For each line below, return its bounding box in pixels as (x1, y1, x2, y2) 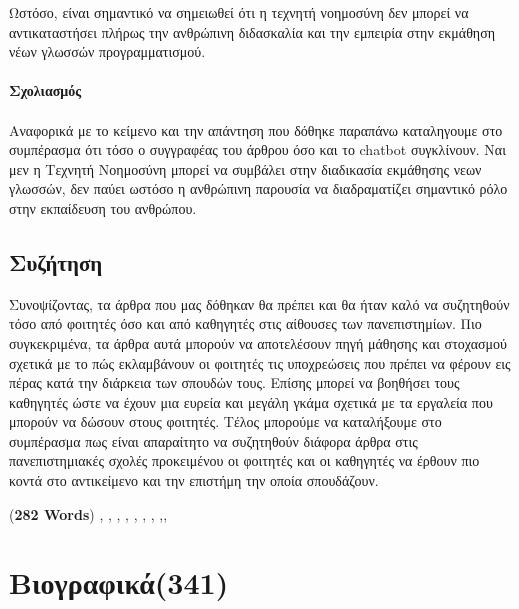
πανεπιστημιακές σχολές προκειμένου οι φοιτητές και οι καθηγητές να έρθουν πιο (9, 450, 480, 471)
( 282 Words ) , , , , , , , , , (9, 503, 168, 524)
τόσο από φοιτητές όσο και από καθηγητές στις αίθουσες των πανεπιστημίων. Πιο (9, 313, 482, 334)
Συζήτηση (9, 246, 103, 277)
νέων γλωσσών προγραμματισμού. (9, 41, 206, 62)
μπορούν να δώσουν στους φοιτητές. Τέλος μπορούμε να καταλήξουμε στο (9, 411, 442, 432)
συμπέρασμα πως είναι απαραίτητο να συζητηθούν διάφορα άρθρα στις (9, 430, 418, 451)
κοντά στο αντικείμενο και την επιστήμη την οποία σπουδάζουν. (9, 470, 379, 491)
